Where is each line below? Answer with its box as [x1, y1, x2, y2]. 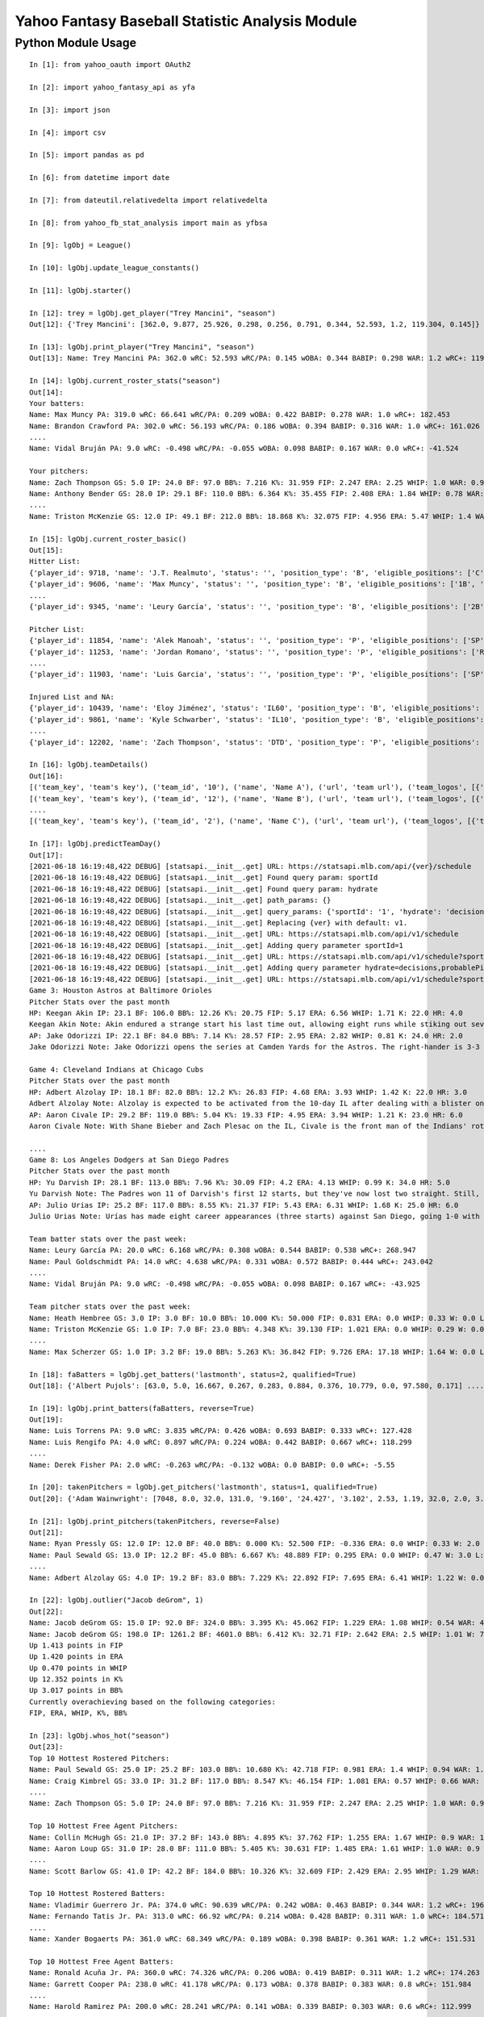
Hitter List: [29, 557, 81, 566]
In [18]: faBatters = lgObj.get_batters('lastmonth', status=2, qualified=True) [29, 1370, 357, 1379]
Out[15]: [29, 545, 64, 554]
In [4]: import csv [29, 127, 106, 137]
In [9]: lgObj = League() [29, 240, 132, 250]
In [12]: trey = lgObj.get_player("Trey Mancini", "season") [29, 308, 276, 318]
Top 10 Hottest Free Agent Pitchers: [29, 1822, 179, 1831]
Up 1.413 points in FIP [29, 1640, 123, 1650]
